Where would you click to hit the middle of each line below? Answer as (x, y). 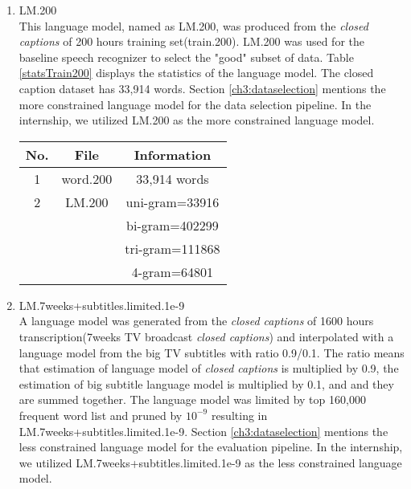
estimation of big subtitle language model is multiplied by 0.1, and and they (206, 383)
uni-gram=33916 (173, 202)
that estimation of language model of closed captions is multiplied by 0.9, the (209, 368)
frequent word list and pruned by (101, 415)
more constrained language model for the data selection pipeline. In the (195, 104)
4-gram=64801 (173, 271)
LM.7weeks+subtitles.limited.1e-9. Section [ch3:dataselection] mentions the (203, 431)
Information (173, 154)
